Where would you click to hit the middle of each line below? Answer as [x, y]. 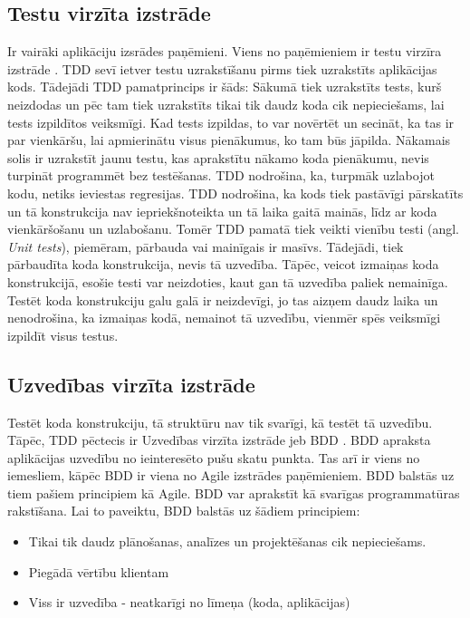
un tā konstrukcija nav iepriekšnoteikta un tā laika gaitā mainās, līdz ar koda [222, 211]
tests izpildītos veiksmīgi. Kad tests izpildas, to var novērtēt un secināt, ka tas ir [231, 122]
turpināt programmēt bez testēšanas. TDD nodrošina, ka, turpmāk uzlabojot [221, 175]
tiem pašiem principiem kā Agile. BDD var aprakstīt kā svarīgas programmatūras [234, 492]
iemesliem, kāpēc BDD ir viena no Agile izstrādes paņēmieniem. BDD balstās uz [231, 475]
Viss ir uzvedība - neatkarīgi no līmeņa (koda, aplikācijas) [189, 602]
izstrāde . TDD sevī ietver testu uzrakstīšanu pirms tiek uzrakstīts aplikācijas [222, 68]
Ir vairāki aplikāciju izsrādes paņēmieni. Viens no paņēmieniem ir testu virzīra [225, 51]
